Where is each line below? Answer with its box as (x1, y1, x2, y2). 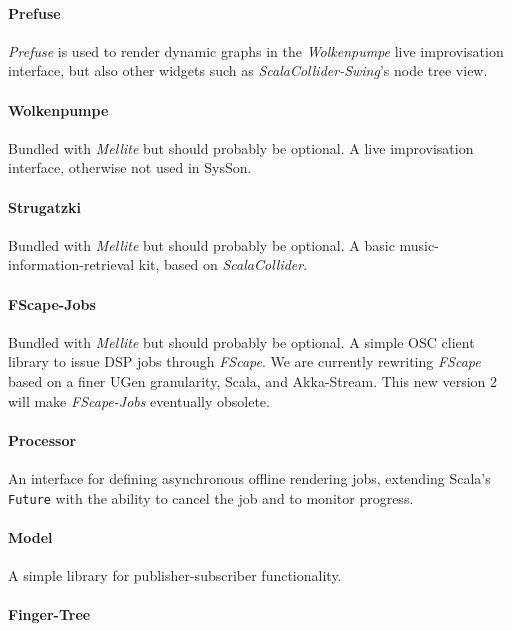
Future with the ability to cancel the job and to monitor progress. (8, 487, 414, 508)
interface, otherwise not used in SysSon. (8, 157, 252, 178)
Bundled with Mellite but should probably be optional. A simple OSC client (8, 331, 475, 352)
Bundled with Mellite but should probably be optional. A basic (8, 234, 395, 255)
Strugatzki (8, 196, 82, 217)
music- (399, 234, 439, 255)
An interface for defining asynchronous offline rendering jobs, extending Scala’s (8, 467, 491, 488)
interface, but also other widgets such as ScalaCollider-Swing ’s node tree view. (8, 60, 488, 81)
